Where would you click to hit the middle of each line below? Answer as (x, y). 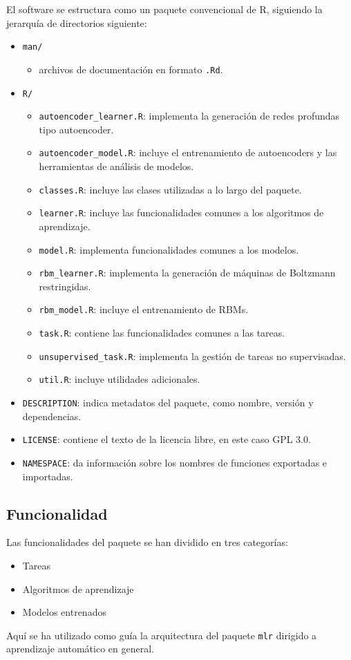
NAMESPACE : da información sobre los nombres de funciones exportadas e (175, 462)
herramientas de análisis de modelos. (116, 166)
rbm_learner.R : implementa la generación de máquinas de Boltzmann (187, 273)
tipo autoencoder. (76, 129)
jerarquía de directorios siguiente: (77, 22)
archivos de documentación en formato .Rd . (131, 69)
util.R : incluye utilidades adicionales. (120, 379)
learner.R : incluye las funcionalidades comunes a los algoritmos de (181, 213)
